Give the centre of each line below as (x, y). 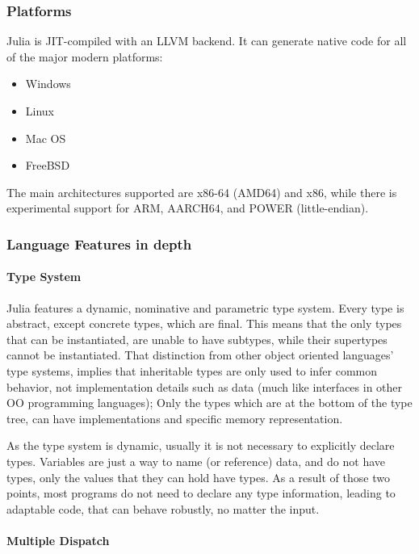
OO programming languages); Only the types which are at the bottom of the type (209, 403)
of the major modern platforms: (85, 56)
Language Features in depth (99, 243)
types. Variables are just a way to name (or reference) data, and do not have (196, 461)
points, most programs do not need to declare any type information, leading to (201, 493)
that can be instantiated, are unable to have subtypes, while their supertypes (197, 339)
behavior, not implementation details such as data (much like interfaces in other (205, 386)
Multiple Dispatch (58, 540)
